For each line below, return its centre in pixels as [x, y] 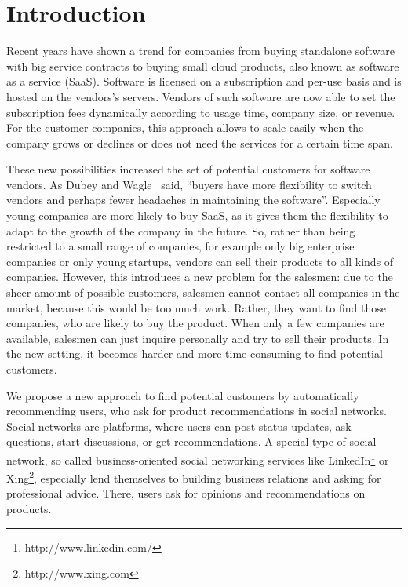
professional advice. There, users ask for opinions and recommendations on [186, 493]
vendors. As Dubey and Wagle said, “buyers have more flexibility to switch [189, 184]
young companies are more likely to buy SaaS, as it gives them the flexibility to [197, 215]
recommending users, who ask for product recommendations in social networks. [197, 411]
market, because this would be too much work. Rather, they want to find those [196, 307]
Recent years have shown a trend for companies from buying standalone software [201, 51]
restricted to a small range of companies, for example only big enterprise [180, 246]
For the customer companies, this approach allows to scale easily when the [185, 128]
